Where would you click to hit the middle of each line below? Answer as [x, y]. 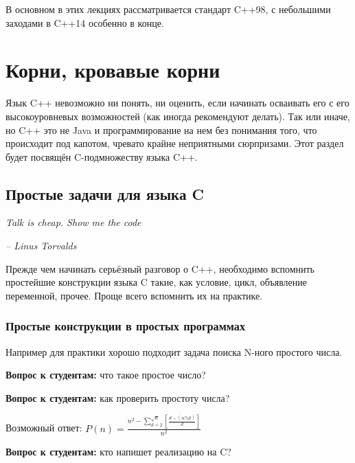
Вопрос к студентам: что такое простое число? [106, 375]
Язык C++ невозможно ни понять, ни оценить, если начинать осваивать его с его [177, 103]
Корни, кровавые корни [113, 70]
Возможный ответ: [44, 428]
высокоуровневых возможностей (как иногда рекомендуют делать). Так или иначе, [178, 116]
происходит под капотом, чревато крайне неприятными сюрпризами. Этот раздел [175, 143]
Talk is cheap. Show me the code [73, 222]
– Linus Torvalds [41, 246]
